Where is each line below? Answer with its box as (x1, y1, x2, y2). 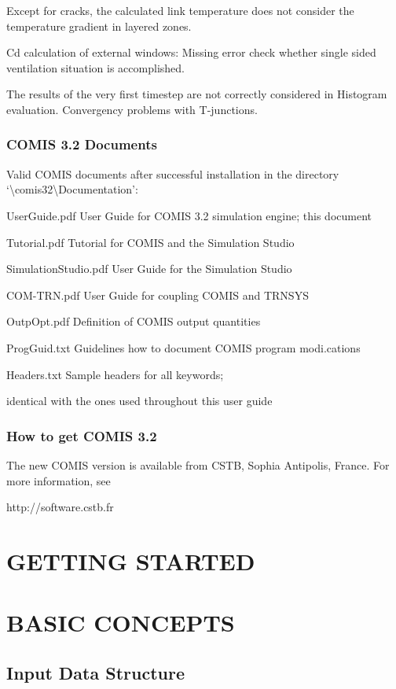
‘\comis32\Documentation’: (6, 181, 138, 197)
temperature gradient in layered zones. (6, 17, 192, 34)
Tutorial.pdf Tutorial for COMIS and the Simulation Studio (6, 234, 295, 250)
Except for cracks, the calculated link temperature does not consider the (6, 2, 354, 18)
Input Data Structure (6, 660, 185, 684)
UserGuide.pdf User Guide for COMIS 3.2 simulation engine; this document (6, 207, 372, 223)
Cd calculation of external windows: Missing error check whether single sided (6, 44, 376, 61)
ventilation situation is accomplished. (6, 59, 185, 76)
